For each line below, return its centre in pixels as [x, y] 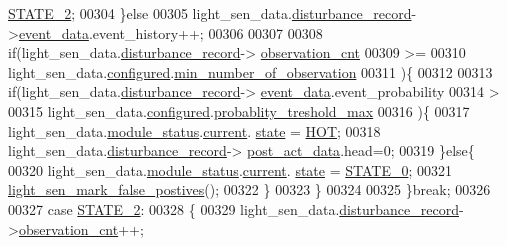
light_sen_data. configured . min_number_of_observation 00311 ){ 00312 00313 [250, 71]
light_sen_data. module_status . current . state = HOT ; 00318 [194, 130]
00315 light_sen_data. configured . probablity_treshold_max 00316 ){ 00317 [239, 110]
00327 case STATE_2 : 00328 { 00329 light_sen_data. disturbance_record [233, 208]
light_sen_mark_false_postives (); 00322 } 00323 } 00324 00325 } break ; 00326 [249, 189]
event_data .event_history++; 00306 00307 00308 [170, 32]
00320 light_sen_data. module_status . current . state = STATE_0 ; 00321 [230, 169]
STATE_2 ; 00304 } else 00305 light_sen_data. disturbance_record [210, 13]
